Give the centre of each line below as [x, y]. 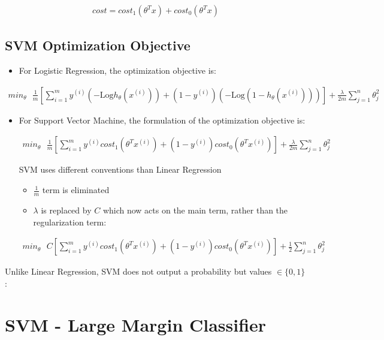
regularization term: [70, 222]
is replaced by [66, 210]
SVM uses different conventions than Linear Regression [120, 169]
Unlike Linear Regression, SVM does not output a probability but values [138, 271]
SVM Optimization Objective [98, 45]
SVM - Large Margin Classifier [136, 324]
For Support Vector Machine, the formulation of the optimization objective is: [162, 120]
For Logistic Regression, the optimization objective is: [117, 70]
